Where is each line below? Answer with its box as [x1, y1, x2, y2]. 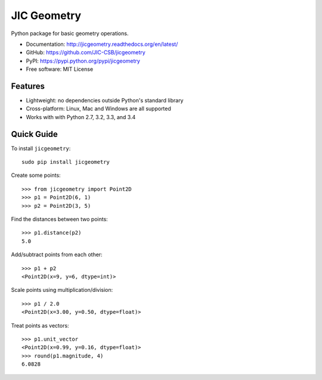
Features [11, 81, 45, 91]
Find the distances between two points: [11, 216, 109, 223]
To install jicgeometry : [11, 145, 71, 152]
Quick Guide [11, 129, 58, 139]
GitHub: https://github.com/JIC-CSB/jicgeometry [26, 49, 145, 56]
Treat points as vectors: [11, 322, 69, 329]
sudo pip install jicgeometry [21, 158, 110, 166]
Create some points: [11, 172, 61, 179]
